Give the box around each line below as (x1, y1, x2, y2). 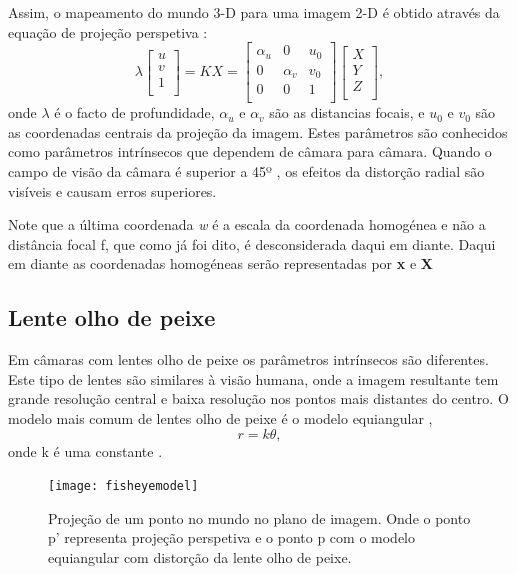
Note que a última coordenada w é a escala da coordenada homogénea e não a (8, 214, 486, 235)
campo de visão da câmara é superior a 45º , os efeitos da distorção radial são (8, 161, 485, 181)
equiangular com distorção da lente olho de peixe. (48, 546, 352, 567)
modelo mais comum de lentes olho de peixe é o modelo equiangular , (8, 407, 433, 428)
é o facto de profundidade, (54, 102, 215, 123)
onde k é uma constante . (8, 440, 163, 461)
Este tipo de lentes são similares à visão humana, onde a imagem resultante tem (8, 368, 499, 389)
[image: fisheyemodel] (48, 479, 199, 494)
